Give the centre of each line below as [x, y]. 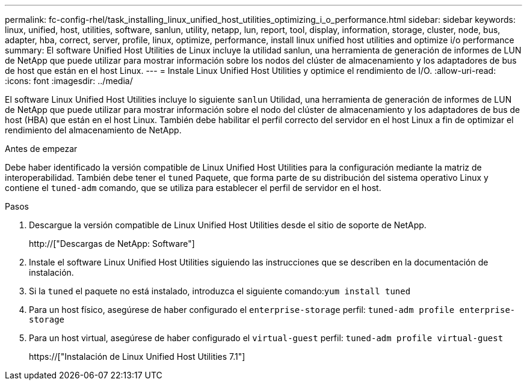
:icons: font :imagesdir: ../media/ [69, 81]
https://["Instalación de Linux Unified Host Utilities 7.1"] [137, 356]
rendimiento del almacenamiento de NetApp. [93, 130]
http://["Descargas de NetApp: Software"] [112, 244]
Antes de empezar [41, 149]
